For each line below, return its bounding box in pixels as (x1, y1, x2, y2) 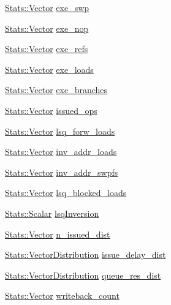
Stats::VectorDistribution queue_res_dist (5, 268, 161, 281)
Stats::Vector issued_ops (5, 104, 97, 116)
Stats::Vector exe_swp (5, 1, 89, 13)
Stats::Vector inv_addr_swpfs (5, 165, 118, 178)
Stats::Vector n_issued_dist (5, 227, 110, 240)
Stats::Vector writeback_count (5, 289, 120, 302)
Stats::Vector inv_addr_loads (5, 145, 117, 158)
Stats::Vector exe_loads (5, 62, 94, 75)
